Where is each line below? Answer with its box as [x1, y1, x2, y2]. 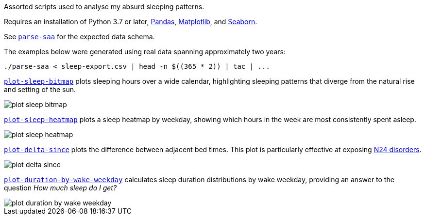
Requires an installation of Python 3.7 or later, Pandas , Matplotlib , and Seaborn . [4, 17, 257, 26]
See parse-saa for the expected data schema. [4, 32, 155, 41]
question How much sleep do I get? [4, 184, 117, 192]
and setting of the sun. [4, 85, 76, 94]
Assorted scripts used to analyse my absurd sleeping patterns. [4, 2, 204, 11]
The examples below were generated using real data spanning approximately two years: [4, 47, 286, 56]
